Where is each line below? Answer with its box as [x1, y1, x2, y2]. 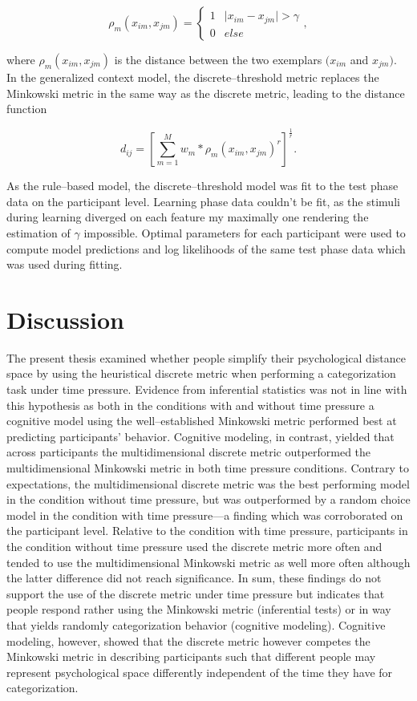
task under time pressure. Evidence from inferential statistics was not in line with [6, 381, 407, 398]
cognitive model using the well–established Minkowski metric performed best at [6, 412, 397, 429]
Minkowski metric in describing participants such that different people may [6, 648, 376, 665]
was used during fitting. [6, 256, 123, 273]
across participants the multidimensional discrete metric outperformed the [6, 444, 371, 460]
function [6, 100, 47, 117]
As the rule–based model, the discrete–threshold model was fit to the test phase [6, 177, 399, 194]
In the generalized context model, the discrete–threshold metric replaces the [6, 69, 379, 85]
